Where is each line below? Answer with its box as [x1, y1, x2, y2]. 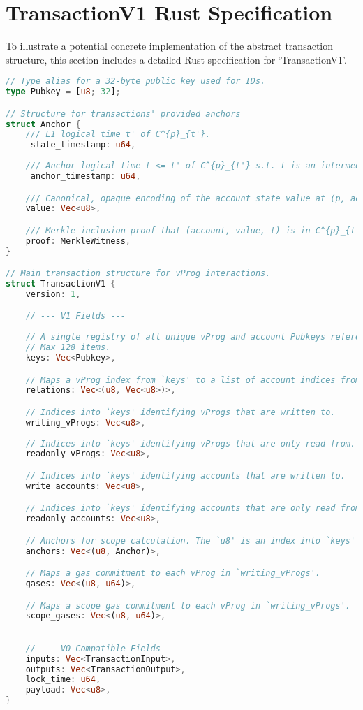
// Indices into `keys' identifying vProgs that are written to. [25, 407, 336, 417]
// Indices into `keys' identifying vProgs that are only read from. [25, 438, 356, 449]
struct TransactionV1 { [6, 279, 116, 289]
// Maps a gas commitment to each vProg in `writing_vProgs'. [25, 568, 321, 579]
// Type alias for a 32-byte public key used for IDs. [6, 76, 266, 87]
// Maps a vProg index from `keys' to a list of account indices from [25, 375, 361, 385]
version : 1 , [25, 289, 81, 299]
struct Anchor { [6, 119, 81, 129]
